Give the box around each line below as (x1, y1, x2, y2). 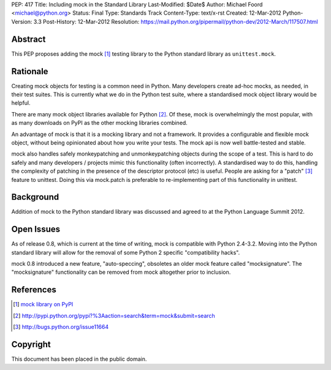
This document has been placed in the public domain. (11, 355, 147, 363)
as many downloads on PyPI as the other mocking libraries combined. (11, 119, 188, 127)
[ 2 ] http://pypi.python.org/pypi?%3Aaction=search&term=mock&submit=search (13, 312, 216, 319)
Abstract (11, 34, 46, 44)
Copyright (11, 339, 51, 349)
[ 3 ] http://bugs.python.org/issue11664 (13, 323, 109, 331)
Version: (11, 18, 32, 25)
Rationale (11, 66, 48, 77)
